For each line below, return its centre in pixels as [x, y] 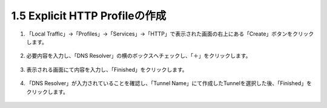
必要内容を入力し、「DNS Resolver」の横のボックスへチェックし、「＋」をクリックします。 [139, 56]
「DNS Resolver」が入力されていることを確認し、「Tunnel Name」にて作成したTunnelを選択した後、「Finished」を [169, 83]
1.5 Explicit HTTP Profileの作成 [89, 16]
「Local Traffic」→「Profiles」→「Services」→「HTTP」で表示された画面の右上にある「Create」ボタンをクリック [170, 34]
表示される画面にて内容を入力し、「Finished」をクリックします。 [107, 69]
